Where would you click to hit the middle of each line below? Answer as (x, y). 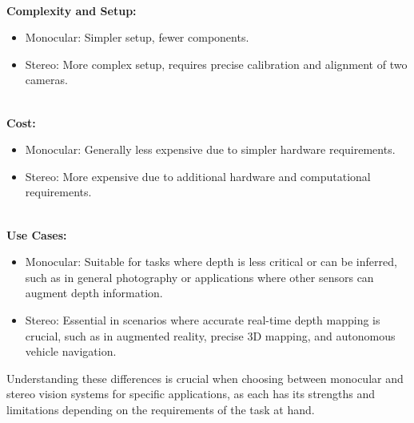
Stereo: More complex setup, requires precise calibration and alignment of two (216, 64)
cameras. (46, 80)
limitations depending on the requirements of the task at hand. (161, 409)
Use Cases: (37, 234)
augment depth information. (94, 293)
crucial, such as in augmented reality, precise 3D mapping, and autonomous (210, 335)
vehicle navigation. (71, 351)
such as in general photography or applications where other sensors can (199, 277)
